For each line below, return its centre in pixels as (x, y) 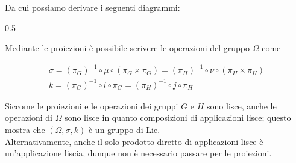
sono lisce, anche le (242, 106)
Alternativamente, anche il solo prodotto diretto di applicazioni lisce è (134, 141)
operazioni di (29, 118)
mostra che (25, 130)
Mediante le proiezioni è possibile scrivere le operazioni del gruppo (128, 48)
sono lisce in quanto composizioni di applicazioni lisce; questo (178, 118)
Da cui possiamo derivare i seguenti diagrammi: (93, 7)
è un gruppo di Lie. (124, 130)
